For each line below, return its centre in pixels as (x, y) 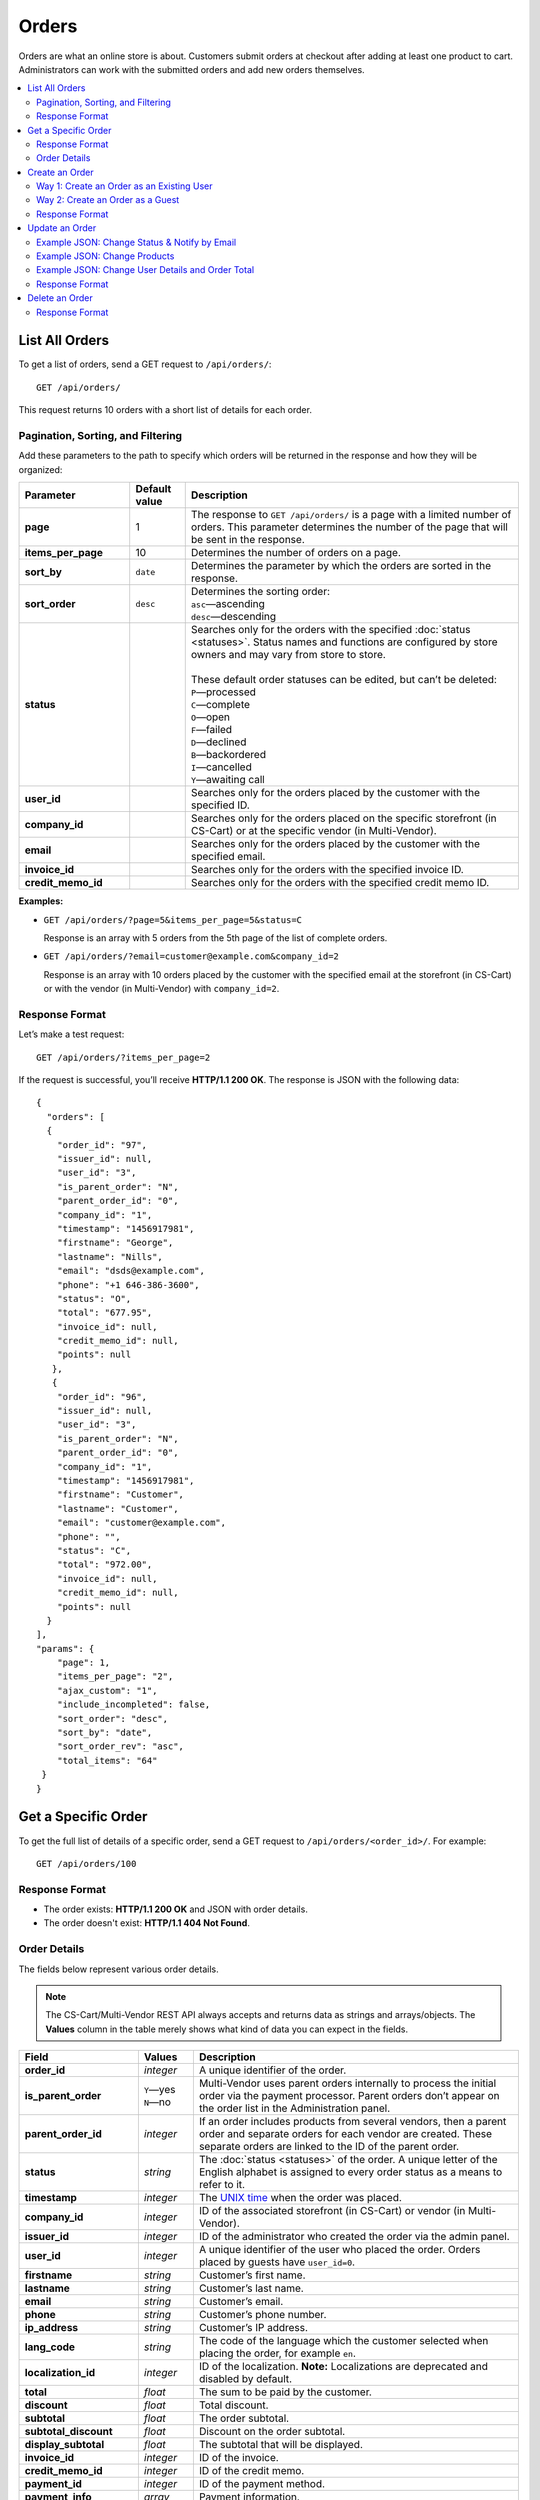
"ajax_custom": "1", (107, 1690)
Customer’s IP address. (253, 2328)
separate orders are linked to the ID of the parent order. (329, 2147)
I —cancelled (221, 767)
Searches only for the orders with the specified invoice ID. (327, 870)
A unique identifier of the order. (272, 2070)
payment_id (53, 2484)
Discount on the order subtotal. (272, 2432)
